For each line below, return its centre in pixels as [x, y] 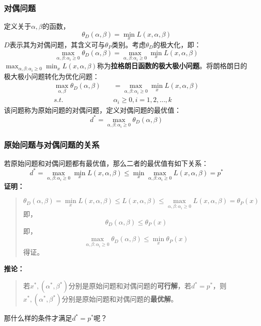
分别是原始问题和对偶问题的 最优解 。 [120, 299]
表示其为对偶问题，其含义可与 [57, 45]
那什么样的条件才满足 [38, 318]
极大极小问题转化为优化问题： [52, 76]
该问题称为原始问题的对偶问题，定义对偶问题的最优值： [93, 110]
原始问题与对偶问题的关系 [52, 145]
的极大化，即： [177, 45]
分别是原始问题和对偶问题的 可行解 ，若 [130, 286]
